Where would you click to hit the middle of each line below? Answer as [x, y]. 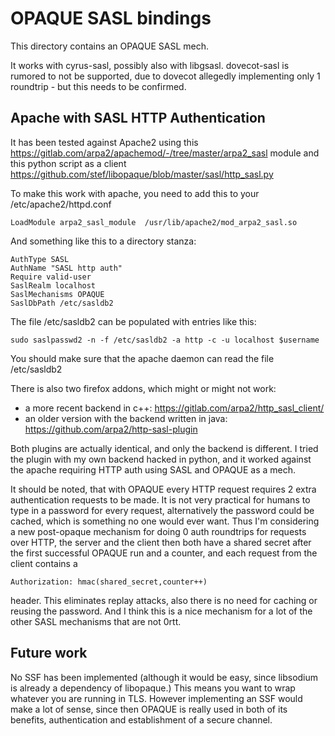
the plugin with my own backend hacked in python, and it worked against [161, 459]
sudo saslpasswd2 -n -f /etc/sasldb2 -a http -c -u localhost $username [165, 340]
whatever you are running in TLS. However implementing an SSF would [156, 698]
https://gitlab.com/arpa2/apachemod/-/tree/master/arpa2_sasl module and [165, 153]
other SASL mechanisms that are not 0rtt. [96, 621]
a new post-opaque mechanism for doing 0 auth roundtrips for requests [158, 531]
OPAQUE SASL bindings [111, 18]
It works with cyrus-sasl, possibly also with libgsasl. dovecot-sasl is [150, 65]
